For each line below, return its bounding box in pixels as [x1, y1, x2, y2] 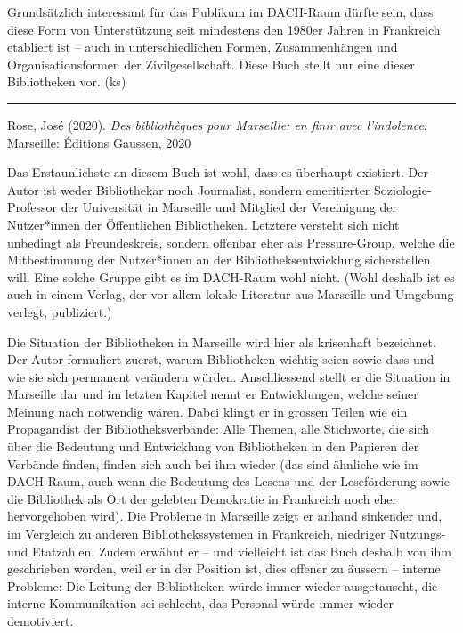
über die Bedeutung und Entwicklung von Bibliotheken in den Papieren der [7, 437, 419, 456]
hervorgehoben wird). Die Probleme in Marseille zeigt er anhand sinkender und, [7, 507, 443, 525]
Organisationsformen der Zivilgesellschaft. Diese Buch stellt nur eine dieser [7, 54, 415, 73]
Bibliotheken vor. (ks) [7, 72, 126, 91]
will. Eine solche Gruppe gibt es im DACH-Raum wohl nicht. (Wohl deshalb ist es [7, 267, 455, 286]
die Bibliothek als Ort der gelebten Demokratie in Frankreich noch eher [7, 489, 398, 507]
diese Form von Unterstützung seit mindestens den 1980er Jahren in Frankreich [7, 20, 441, 38]
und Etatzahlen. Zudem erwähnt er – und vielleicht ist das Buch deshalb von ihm [7, 541, 451, 560]
